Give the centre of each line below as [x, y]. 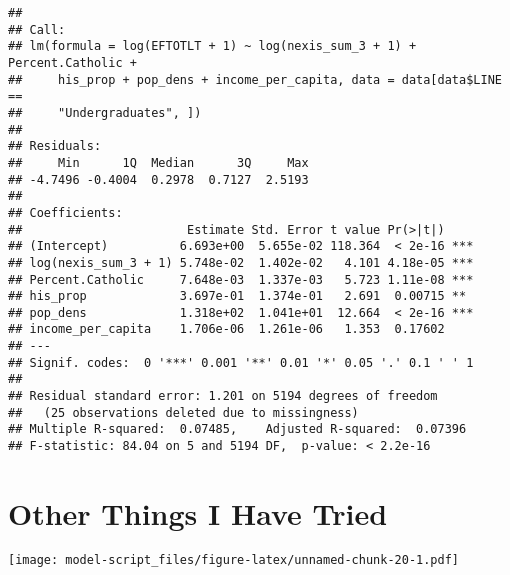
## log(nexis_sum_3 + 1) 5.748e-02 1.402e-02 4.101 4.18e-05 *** [241, 262]
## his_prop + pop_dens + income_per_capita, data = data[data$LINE [255, 79]
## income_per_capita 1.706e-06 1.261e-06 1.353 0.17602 [226, 329]
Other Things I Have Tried [198, 512]
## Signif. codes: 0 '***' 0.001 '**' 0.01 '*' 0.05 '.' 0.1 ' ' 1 [241, 362]
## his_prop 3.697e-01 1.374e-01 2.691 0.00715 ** [237, 296]
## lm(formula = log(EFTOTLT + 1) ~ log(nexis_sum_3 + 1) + [212, 46]
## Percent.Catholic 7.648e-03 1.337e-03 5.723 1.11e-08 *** [241, 279]
